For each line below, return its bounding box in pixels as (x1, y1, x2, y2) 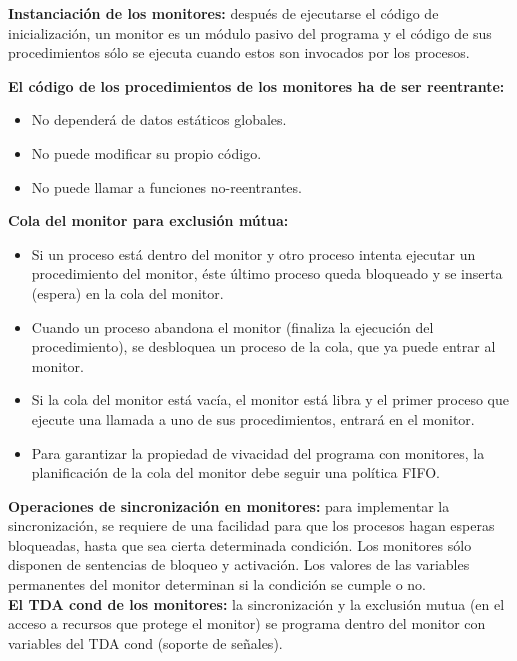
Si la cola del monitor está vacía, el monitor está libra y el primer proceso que (31, 389, 509, 410)
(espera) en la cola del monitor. (31, 282, 224, 303)
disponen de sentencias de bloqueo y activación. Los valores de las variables (8, 554, 470, 575)
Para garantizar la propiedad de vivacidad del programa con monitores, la (31, 442, 485, 463)
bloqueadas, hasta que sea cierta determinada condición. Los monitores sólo (8, 534, 472, 555)
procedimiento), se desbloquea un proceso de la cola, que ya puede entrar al (31, 336, 496, 357)
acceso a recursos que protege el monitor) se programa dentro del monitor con (8, 613, 486, 634)
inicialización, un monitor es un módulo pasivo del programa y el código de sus (8, 22, 492, 43)
